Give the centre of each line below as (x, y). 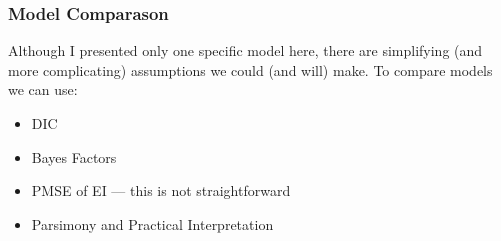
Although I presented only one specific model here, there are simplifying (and (245, 50)
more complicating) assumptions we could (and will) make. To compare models (250, 69)
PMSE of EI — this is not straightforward (161, 190)
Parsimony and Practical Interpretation (152, 223)
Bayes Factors (74, 156)
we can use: (43, 89)
